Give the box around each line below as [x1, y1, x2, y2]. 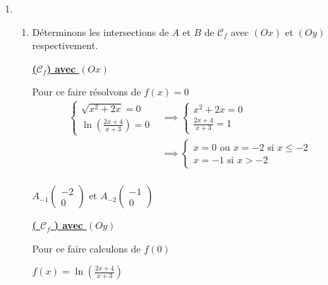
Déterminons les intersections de [32, 24, 169, 39]
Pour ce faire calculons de [32, 241, 141, 255]
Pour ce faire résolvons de [32, 84, 141, 99]
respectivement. [32, 38, 98, 53]
